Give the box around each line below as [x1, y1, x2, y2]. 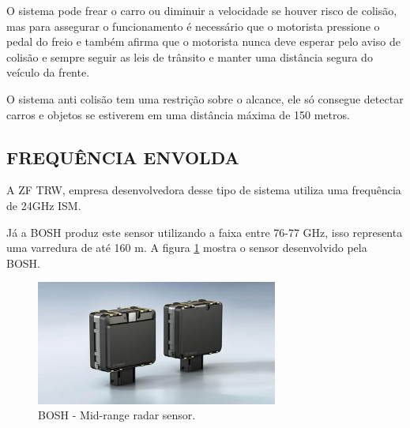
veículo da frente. [6, 64, 90, 81]
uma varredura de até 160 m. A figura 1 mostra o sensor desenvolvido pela [6, 239, 367, 256]
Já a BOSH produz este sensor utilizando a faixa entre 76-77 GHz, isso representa [6, 223, 403, 240]
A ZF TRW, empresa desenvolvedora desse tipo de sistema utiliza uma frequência [6, 182, 401, 198]
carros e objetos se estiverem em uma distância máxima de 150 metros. [6, 106, 350, 122]
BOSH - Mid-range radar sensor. [38, 407, 196, 423]
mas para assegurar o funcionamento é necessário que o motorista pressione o [6, 17, 380, 34]
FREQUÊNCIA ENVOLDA [6, 145, 239, 169]
